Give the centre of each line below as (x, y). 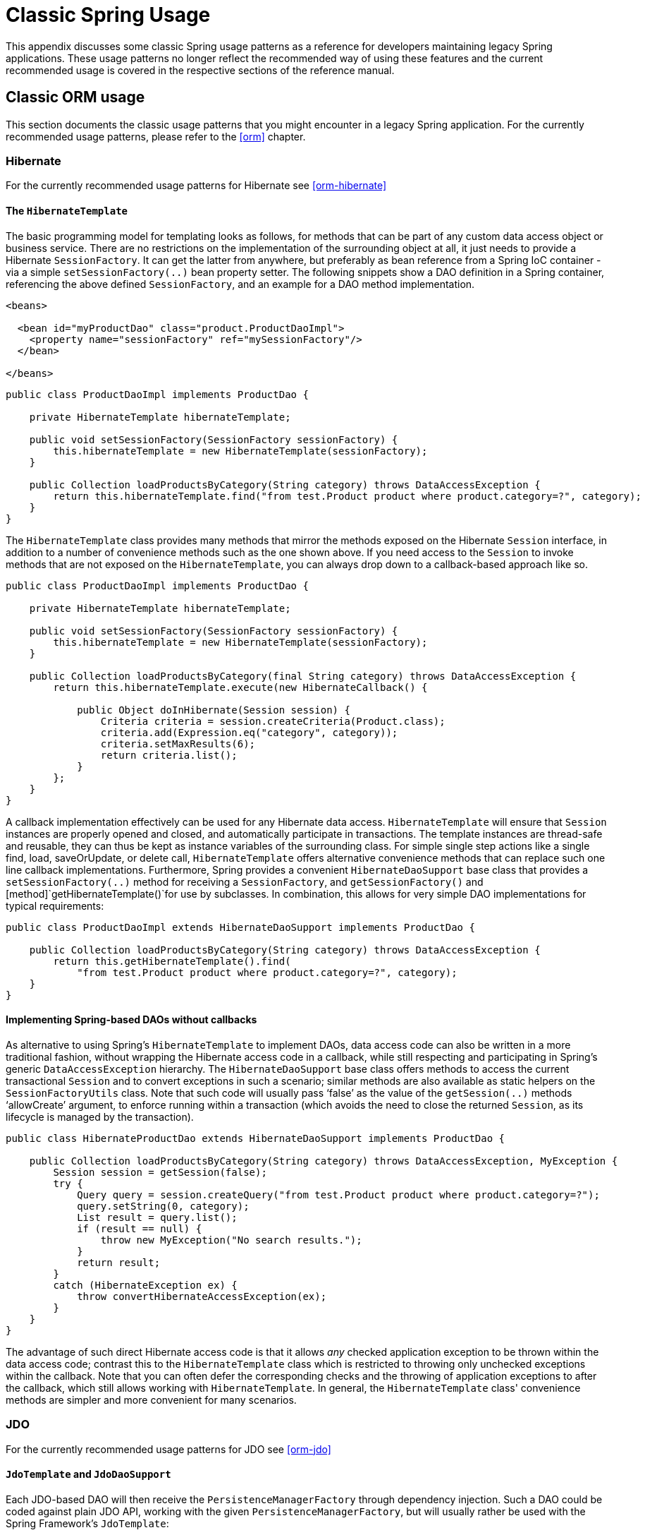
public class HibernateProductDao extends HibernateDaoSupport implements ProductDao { (256, 1138)
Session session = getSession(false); (160, 1172)
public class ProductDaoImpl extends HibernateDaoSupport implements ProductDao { (240, 927)
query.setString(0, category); (163, 1206)
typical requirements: (55, 905)
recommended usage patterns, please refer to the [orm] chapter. (156, 136)
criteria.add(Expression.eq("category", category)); (249, 732)
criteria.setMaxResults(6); (178, 744)
